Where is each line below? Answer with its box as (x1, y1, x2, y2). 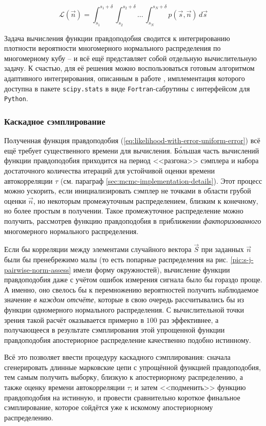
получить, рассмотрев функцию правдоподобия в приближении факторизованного (4, 215, 261, 226)
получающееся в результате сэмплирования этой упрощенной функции (4, 324, 225, 335)
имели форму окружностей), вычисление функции (73, 264, 230, 275)
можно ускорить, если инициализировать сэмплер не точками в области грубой (4, 185, 251, 196)
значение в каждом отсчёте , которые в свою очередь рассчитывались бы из (4, 294, 244, 305)
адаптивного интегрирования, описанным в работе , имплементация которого (4, 73, 245, 84)
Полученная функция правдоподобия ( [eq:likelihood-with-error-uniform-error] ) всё (4, 135, 260, 146)
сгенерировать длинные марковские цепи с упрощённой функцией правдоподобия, (4, 361, 261, 372)
